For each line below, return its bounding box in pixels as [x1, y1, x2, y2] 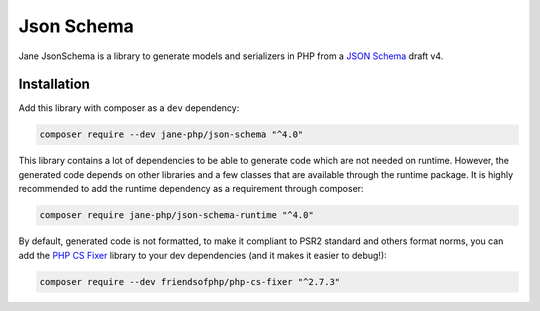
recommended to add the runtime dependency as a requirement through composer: [18, 183, 364, 195]
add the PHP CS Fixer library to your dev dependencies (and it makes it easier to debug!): [18, 249, 387, 261]
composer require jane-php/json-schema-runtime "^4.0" [39, 210, 314, 221]
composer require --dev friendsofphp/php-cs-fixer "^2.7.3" [39, 276, 341, 287]
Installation [18, 76, 90, 93]
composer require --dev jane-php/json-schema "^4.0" [39, 129, 304, 140]
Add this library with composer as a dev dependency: [18, 102, 240, 114]
